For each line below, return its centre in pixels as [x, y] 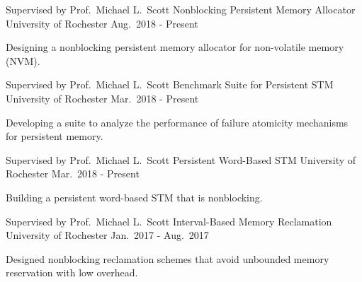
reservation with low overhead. [72, 272]
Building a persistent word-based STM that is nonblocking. [134, 197]
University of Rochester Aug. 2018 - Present [102, 23]
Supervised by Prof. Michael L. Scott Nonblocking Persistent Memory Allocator [181, 9]
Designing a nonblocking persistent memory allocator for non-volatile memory [175, 47]
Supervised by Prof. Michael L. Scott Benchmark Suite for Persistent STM [170, 84]
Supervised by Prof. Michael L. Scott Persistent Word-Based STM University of [181, 159]
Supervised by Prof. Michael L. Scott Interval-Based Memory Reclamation [169, 221]
